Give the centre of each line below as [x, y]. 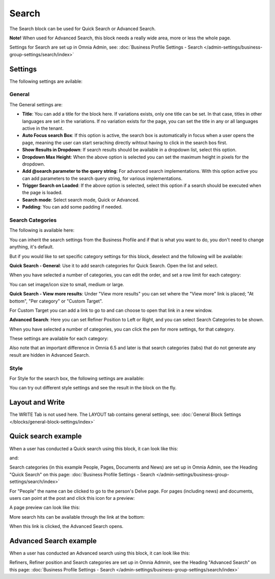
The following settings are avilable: [46, 81]
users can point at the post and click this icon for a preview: [72, 498]
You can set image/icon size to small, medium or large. [67, 284]
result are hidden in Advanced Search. [50, 355]
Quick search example [46, 436]
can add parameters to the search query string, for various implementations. [102, 178]
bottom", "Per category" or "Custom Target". [56, 301]
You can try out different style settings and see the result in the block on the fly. [93, 388]
